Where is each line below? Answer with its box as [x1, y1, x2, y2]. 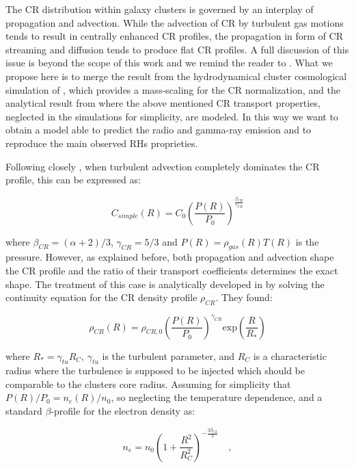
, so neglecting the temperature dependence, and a [111, 390, 323, 404]
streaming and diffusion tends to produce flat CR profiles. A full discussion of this [5, 42, 349, 56]
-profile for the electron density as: [51, 404, 195, 418]
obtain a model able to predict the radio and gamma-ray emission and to [5, 122, 312, 137]
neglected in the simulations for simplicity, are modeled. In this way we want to [5, 109, 338, 123]
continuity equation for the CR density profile [5, 290, 198, 304]
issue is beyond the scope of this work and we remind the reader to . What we [5, 55, 333, 70]
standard [5, 404, 42, 418]
